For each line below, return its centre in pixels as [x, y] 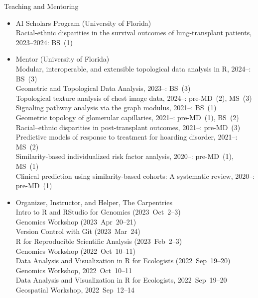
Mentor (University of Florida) [63, 59]
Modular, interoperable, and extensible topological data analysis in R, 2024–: [133, 68]
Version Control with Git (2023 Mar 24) [78, 231]
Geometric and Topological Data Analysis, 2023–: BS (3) [103, 88]
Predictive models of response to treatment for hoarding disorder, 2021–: [127, 137]
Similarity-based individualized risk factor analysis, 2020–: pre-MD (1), [125, 156]
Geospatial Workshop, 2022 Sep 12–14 [75, 290]
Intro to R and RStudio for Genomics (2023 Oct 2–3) [98, 212]
